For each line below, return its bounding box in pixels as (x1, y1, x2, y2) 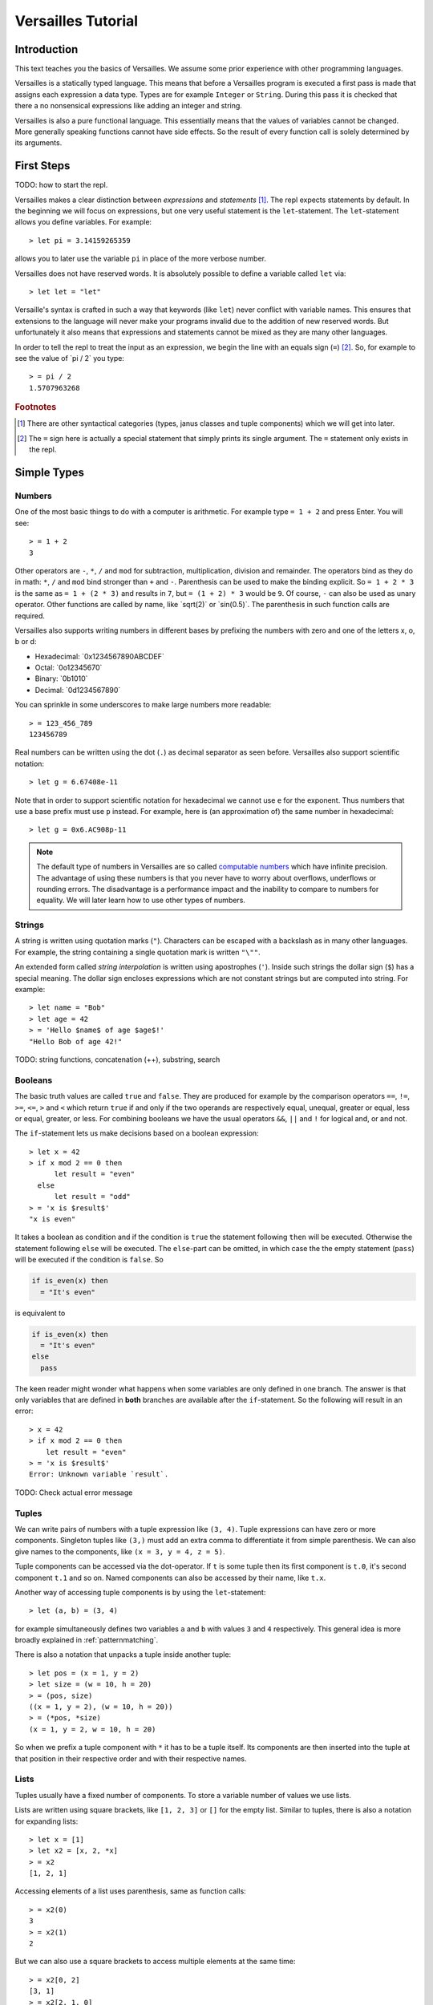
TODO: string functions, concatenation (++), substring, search (14, 1055, 221, 1064)
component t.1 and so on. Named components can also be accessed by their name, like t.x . (14, 1573, 326, 1582)
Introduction (14, 43, 79, 56)
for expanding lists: (14, 1817, 79, 1826)
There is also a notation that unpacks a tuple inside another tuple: (14, 1650, 232, 1659)
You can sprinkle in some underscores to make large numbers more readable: (14, 700, 272, 710)
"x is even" (29, 1215, 76, 1224)
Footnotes (14, 402, 57, 413)
